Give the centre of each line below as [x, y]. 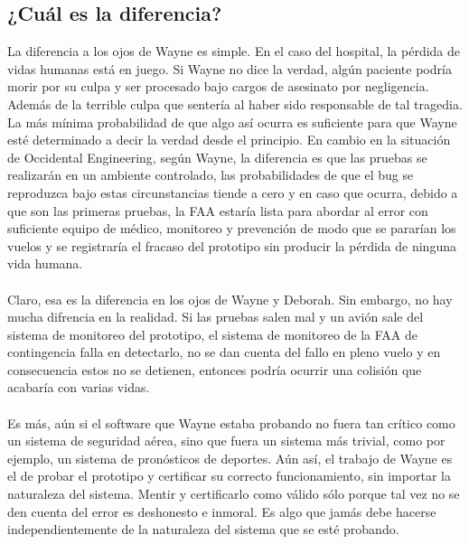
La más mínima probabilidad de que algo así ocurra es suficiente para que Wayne [232, 122]
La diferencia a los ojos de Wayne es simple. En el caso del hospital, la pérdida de [234, 51]
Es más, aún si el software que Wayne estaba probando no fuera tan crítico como [231, 422]
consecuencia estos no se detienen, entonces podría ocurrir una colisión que [215, 369]
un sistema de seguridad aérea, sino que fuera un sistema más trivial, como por [226, 441]
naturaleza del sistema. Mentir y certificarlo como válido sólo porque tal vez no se [234, 494]
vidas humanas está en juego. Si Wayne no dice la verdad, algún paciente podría [230, 68]
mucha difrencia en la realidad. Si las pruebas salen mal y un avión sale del [216, 317]
